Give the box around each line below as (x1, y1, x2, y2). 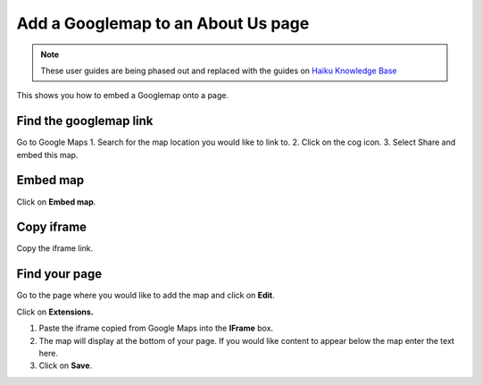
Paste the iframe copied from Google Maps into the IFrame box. (38, 322, 274, 334)
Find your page (16, 266, 103, 281)
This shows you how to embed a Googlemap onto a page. (16, 90, 229, 101)
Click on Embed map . (16, 197, 96, 207)
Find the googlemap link (16, 113, 154, 129)
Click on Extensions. (16, 306, 94, 317)
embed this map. (16, 149, 79, 160)
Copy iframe (16, 220, 87, 235)
